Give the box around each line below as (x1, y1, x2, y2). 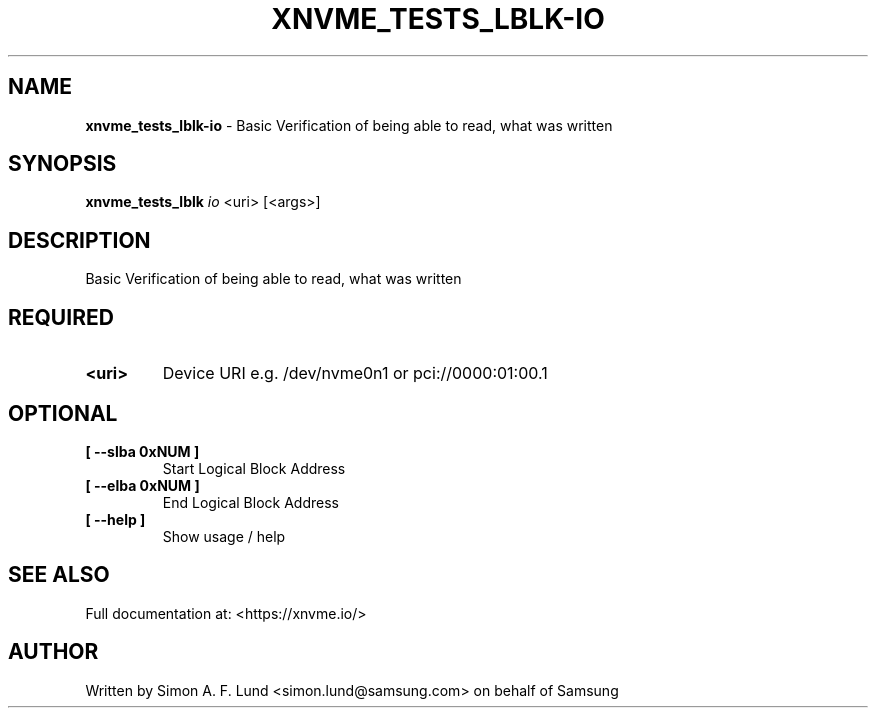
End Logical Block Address (162, 493, 339, 511)
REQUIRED (8, 304, 114, 330)
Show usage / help (162, 527, 286, 545)
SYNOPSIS (8, 151, 117, 177)
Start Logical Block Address (162, 459, 346, 477)
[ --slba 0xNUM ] (85, 442, 200, 460)
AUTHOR (8, 639, 99, 665)
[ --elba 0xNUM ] (85, 476, 200, 494)
